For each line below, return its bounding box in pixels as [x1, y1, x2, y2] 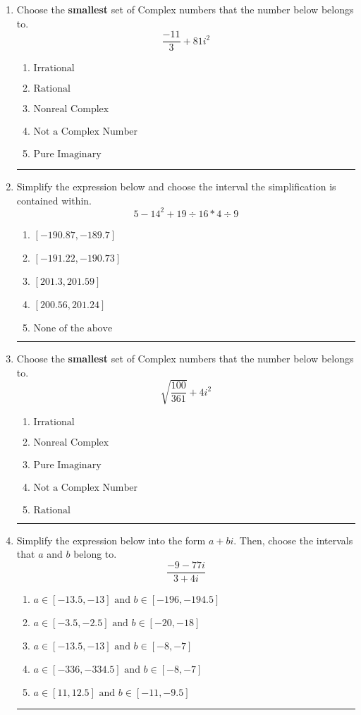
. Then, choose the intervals [233, 532, 353, 547]
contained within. [16, 192, 92, 207]
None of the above [33, 323, 113, 334]
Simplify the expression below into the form [16, 532, 206, 547]
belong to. [73, 546, 117, 561]
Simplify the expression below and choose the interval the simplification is [16, 179, 336, 194]
